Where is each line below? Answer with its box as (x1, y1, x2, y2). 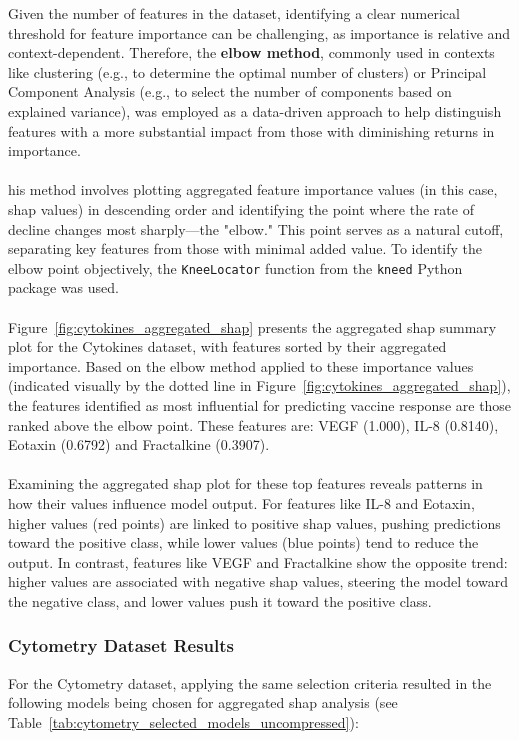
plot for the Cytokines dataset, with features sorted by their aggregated (8, 336, 447, 357)
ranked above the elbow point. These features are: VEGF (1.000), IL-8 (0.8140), (8, 414, 499, 435)
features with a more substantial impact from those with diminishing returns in (8, 120, 495, 141)
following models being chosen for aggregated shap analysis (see (8, 692, 398, 713)
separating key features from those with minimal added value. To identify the (8, 238, 483, 259)
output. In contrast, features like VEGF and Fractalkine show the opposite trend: (8, 551, 508, 572)
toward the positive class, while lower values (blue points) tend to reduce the (8, 532, 479, 553)
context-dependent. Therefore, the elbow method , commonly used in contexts (8, 42, 495, 63)
